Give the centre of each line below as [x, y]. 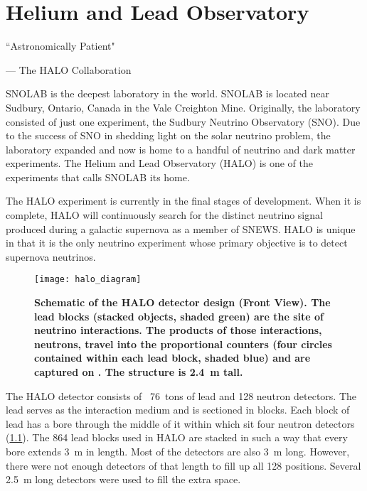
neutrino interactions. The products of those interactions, [178, 330]
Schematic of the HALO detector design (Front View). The [182, 302]
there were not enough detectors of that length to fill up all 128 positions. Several [183, 465]
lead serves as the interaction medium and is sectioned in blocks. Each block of [178, 410]
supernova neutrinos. [51, 256]
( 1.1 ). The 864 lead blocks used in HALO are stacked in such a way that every [177, 437]
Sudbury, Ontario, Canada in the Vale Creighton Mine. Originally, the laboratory [183, 107]
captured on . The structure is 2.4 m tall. [139, 372]
